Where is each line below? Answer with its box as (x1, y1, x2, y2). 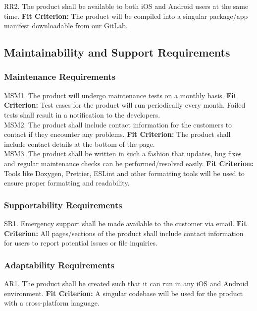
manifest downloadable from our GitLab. (4, 20, 128, 31)
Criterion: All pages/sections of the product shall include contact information (4, 228, 244, 238)
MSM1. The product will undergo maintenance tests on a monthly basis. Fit (4, 90, 237, 100)
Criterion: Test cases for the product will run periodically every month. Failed (4, 100, 246, 110)
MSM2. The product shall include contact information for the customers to (4, 119, 232, 129)
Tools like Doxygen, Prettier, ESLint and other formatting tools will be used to (4, 168, 245, 178)
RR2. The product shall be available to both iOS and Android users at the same (4, 1, 249, 11)
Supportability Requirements (4, 198, 122, 211)
